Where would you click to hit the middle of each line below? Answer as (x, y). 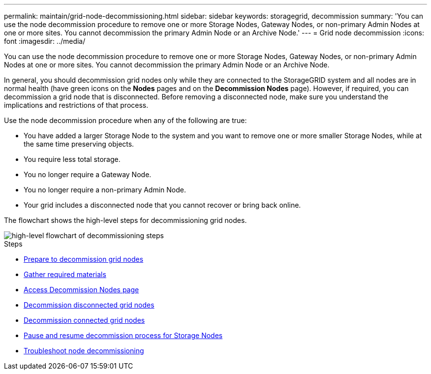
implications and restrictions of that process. (76, 105)
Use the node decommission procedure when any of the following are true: (125, 120)
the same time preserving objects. (79, 144)
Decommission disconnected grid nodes (89, 305)
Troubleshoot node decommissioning (84, 351)
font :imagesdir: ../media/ (45, 41)
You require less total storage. (72, 159)
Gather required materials (65, 274)
